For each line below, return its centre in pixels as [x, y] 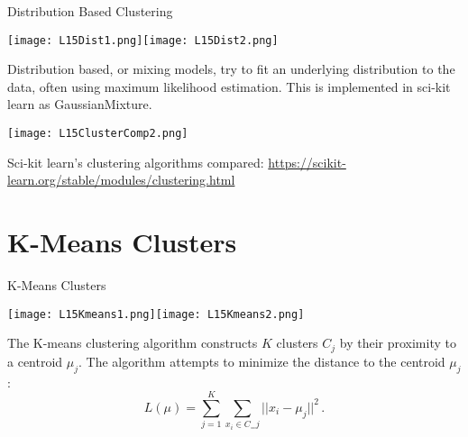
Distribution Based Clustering [90, 11]
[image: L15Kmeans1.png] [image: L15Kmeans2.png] [156, 314]
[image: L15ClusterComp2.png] [98, 134]
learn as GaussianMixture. [80, 104]
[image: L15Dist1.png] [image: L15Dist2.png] [143, 40]
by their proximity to [398, 343]
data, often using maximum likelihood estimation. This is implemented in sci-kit [229, 86]
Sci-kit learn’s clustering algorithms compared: [136, 162]
